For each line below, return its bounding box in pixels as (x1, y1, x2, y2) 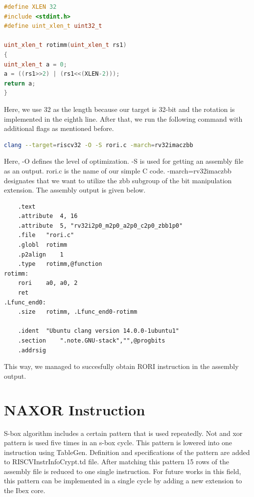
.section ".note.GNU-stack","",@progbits (18, 337, 165, 344)
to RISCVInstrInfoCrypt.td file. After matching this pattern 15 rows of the (4, 456, 229, 467)
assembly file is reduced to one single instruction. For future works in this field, (4, 466, 241, 476)
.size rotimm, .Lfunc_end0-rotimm (18, 308, 138, 316)
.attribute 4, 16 (18, 213, 78, 220)
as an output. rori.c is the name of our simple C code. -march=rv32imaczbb (4, 165, 231, 175)
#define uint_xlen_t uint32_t (4, 22, 102, 30)
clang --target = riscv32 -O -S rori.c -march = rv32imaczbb (4, 141, 193, 149)
